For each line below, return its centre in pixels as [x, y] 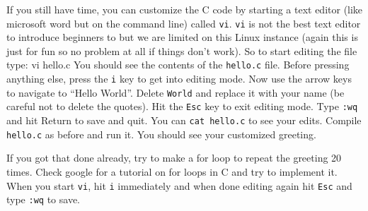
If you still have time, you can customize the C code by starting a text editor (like [185, 9]
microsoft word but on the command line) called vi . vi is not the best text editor [184, 23]
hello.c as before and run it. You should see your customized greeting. [161, 134]
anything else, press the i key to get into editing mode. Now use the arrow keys [179, 79]
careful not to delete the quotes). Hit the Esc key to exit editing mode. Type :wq [182, 106]
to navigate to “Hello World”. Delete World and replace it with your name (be [176, 92]
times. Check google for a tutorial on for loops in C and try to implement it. [172, 171]
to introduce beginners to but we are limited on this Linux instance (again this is [182, 37]
